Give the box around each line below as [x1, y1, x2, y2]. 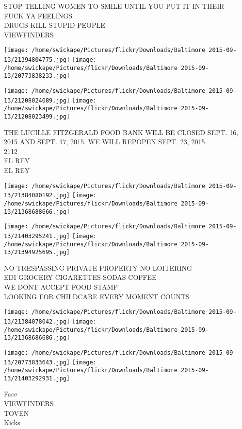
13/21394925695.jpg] [4, 249, 70, 256]
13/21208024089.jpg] [4, 97, 70, 104]
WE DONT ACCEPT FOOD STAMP [4, 282, 118, 292]
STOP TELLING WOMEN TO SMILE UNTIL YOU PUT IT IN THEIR [4, 1, 225, 11]
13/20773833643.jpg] [4, 359, 70, 366]
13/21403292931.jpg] [4, 375, 70, 382]
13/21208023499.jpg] [4, 113, 70, 120]
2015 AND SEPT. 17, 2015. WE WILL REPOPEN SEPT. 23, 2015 [4, 137, 205, 147]
